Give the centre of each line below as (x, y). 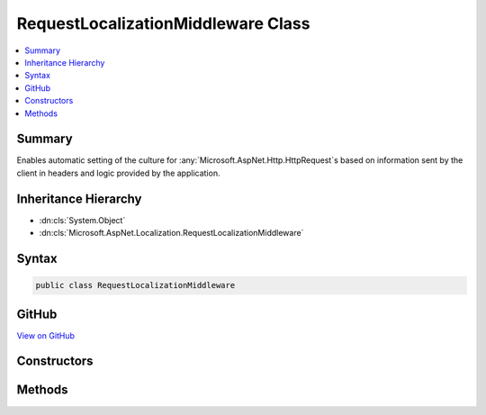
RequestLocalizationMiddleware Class (163, 23)
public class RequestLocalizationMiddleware (135, 285)
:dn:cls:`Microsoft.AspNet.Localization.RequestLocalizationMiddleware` (171, 233)
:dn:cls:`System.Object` (82, 220)
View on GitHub (46, 335)
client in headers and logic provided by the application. (118, 173)
